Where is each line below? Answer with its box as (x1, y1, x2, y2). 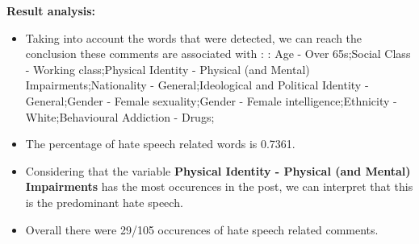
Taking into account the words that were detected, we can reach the (25, 29, 362, 46)
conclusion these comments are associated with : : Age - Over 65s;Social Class (25, 45, 411, 62)
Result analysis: (6, 2, 96, 19)
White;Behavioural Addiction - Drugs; (25, 108, 215, 125)
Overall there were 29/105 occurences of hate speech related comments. (25, 221, 379, 238)
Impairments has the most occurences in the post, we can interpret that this (25, 178, 413, 195)
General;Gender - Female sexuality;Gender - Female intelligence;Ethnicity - (25, 92, 397, 109)
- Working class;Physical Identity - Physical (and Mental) (25, 60, 310, 77)
